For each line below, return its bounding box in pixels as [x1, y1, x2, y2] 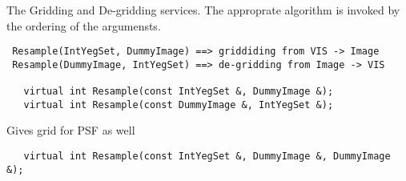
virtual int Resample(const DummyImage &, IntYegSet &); [23, 99, 334, 111]
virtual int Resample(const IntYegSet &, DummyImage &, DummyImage [23, 151, 391, 163]
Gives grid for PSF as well [6, 122, 135, 139]
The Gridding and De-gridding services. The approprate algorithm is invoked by [6, 2, 400, 18]
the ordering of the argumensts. [6, 17, 161, 34]
